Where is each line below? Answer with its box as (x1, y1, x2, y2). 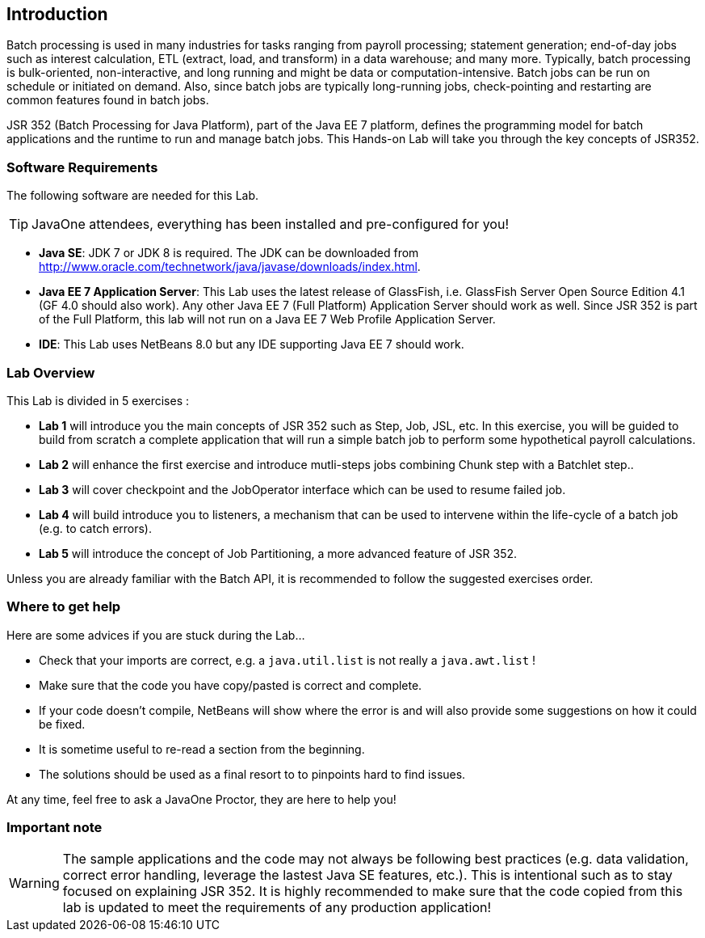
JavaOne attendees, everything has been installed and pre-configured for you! (31, 216, 510, 233)
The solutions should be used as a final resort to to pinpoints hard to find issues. (39, 767, 466, 781)
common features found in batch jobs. (6, 93, 209, 108)
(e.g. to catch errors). (39, 521, 153, 535)
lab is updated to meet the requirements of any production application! (62, 899, 492, 916)
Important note (6, 819, 103, 836)
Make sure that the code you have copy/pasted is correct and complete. (39, 678, 422, 692)
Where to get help (6, 598, 121, 615)
